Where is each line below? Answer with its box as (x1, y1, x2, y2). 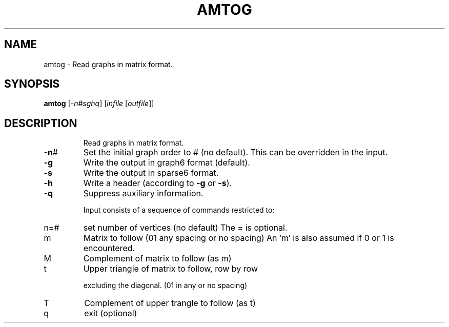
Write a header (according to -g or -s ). (83, 178, 232, 189)
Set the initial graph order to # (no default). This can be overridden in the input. (83, 147, 388, 158)
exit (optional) (84, 308, 137, 319)
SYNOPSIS (4, 77, 60, 91)
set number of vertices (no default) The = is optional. (83, 222, 288, 233)
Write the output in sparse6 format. (83, 168, 219, 178)
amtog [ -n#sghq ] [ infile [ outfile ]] (44, 99, 154, 108)
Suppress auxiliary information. (83, 188, 203, 199)
